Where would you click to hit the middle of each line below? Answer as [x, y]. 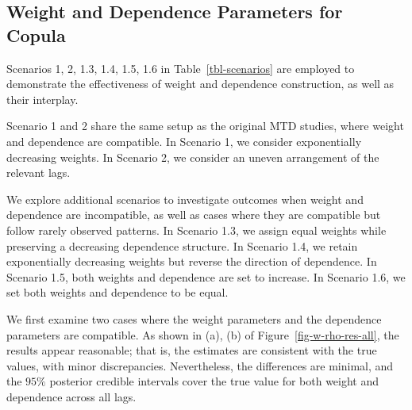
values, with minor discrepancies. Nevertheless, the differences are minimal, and [200, 365]
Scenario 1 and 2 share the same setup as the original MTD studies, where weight [205, 126]
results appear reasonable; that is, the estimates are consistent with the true [192, 350]
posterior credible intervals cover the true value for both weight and [214, 381]
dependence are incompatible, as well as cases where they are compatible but [194, 215]
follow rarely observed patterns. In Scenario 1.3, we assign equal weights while [196, 230]
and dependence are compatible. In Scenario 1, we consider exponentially [184, 141]
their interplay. [42, 99]
